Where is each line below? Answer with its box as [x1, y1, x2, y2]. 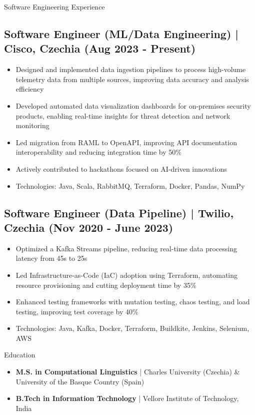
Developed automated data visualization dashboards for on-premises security [15, 100, 251, 111]
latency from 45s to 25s [15, 253, 87, 263]
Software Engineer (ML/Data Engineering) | [4, 26, 239, 41]
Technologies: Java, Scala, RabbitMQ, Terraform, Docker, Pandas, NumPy [15, 180, 245, 191]
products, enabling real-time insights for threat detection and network [15, 110, 230, 121]
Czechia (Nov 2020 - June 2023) [4, 219, 173, 235]
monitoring [15, 120, 49, 131]
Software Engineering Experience [4, 2, 105, 12]
